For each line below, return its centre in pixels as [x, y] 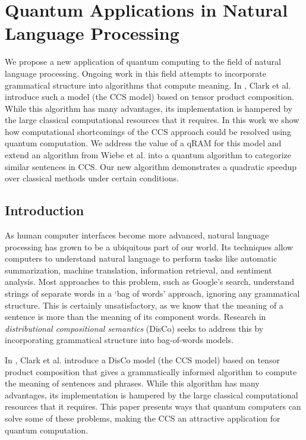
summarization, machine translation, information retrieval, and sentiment [138, 270]
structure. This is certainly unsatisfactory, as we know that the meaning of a [144, 305]
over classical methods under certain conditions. [92, 178]
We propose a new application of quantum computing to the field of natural [143, 62]
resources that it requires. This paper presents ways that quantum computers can [153, 406]
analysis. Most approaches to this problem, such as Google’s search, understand [150, 282]
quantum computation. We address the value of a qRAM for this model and [143, 143]
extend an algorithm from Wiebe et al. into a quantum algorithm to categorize [148, 155]
